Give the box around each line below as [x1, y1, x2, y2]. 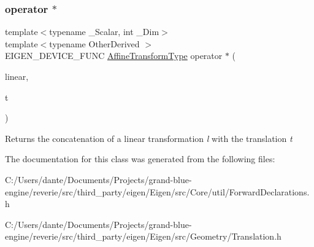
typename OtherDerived [49, 37, 140, 50]
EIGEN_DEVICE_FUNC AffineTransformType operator [5, 49, 223, 62]
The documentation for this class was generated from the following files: [5, 152, 275, 165]
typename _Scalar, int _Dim [49, 25, 159, 38]
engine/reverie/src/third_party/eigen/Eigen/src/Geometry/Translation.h [5, 230, 281, 243]
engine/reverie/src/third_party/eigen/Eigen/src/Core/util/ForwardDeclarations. [5, 185, 310, 198]
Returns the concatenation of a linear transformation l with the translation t [5, 131, 293, 144]
